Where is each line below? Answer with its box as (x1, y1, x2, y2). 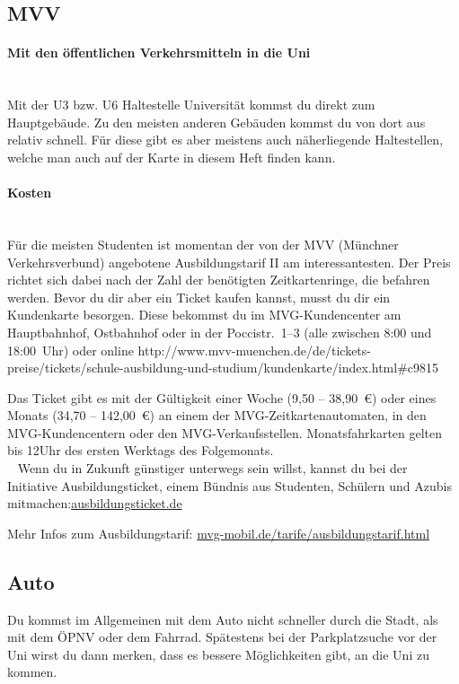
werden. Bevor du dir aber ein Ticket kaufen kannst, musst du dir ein (7, 287, 391, 306)
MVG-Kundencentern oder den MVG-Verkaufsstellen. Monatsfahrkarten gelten (7, 423, 443, 442)
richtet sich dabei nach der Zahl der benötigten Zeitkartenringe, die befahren (7, 270, 430, 289)
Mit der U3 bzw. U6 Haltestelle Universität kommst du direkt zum (7, 95, 375, 114)
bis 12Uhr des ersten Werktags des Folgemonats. (7, 441, 274, 460)
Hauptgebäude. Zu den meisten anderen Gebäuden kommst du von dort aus (7, 112, 426, 131)
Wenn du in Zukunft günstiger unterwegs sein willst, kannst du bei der (17, 459, 408, 478)
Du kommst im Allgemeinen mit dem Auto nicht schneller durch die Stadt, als (7, 609, 438, 628)
